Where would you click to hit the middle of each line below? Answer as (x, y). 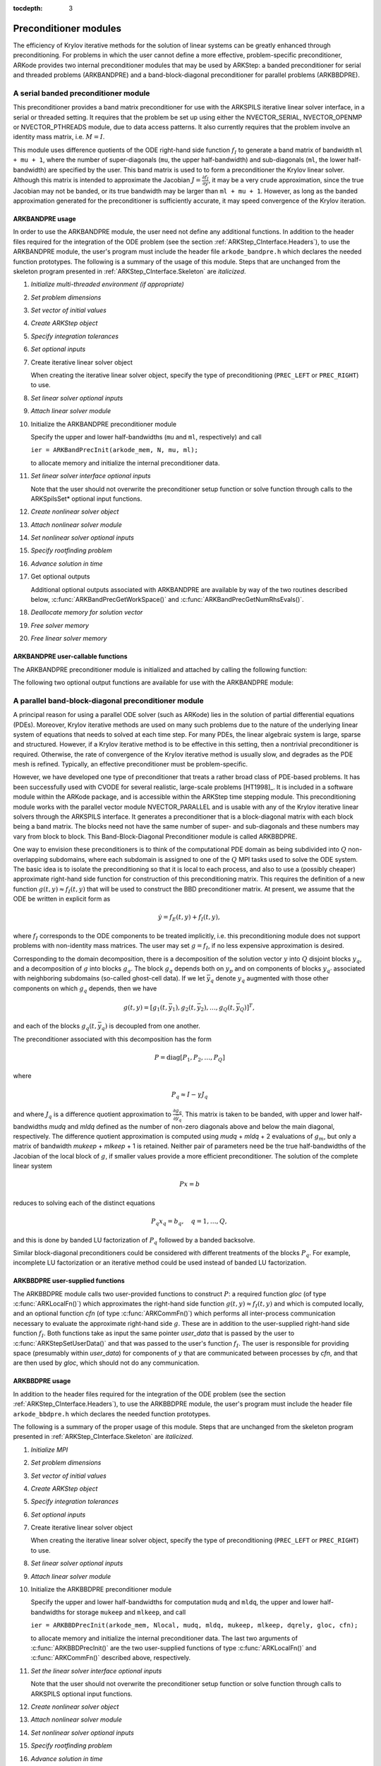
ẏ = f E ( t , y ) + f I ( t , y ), (189, 918)
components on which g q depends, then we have (85, 989)
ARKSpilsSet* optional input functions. (86, 499)
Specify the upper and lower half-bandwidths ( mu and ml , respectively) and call (146, 437)
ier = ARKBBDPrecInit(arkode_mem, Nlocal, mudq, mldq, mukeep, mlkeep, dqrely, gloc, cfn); (194, 1625)
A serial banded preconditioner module (81, 93)
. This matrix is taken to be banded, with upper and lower (264, 1114)
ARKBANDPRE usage (45, 218)
